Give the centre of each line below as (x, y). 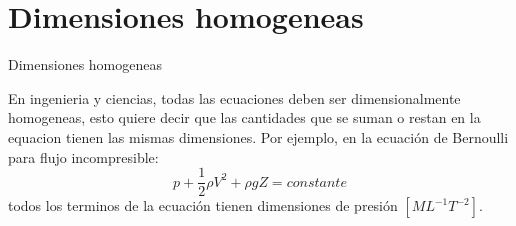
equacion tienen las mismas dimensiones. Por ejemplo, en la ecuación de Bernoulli (258, 136)
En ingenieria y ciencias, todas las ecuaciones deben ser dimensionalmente (234, 97)
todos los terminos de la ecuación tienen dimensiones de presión (203, 205)
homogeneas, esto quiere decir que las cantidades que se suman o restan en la (244, 117)
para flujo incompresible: (83, 156)
